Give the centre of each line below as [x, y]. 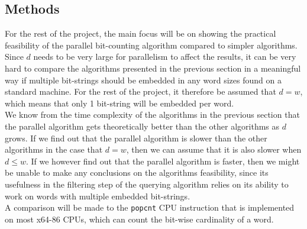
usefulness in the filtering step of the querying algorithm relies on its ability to [147, 184]
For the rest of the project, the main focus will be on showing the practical [140, 33]
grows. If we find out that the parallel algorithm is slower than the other [136, 138]
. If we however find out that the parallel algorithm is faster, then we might [163, 161]
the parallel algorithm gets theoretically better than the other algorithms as [142, 126]
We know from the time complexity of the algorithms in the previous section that [152, 114]
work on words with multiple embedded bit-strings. [98, 196]
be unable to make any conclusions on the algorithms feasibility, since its [137, 172]
